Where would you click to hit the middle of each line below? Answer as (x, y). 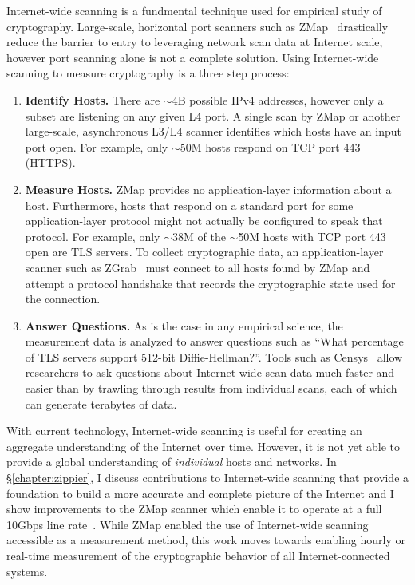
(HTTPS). (50, 162)
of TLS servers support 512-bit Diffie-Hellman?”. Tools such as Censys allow (214, 356)
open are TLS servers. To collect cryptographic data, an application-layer (204, 252)
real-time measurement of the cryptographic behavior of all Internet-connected (198, 555)
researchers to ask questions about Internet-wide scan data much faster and (210, 372)
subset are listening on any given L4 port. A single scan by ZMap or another (213, 115)
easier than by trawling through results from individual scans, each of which (211, 388)
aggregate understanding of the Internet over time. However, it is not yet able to (204, 446)
